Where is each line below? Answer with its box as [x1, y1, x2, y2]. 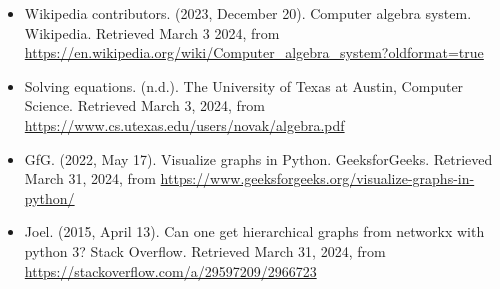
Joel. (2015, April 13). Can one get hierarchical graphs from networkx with [24, 221, 485, 242]
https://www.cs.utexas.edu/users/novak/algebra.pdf [24, 114, 345, 135]
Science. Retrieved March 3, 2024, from [24, 95, 266, 116]
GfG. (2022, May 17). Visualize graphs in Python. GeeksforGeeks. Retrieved [24, 148, 493, 169]
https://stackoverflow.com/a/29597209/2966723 [24, 260, 317, 281]
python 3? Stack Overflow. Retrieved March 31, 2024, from [24, 240, 386, 261]
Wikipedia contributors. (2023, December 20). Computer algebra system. [24, 3, 472, 23]
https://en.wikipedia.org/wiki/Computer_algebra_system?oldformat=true [24, 42, 484, 63]
